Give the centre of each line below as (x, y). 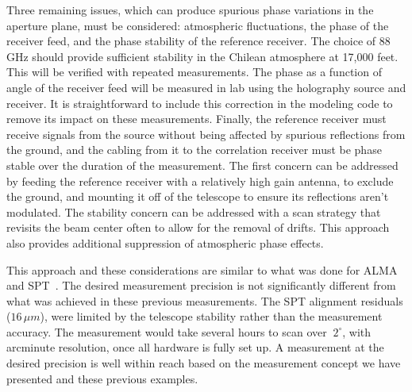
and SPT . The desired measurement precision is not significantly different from (201, 285)
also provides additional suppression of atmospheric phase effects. (165, 242)
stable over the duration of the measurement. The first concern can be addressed (202, 165)
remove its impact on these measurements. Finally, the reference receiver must (196, 119)
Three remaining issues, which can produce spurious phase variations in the (190, 10)
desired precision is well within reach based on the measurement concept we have (204, 363)
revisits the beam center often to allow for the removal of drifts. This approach (198, 227)
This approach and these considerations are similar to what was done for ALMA (202, 269)
